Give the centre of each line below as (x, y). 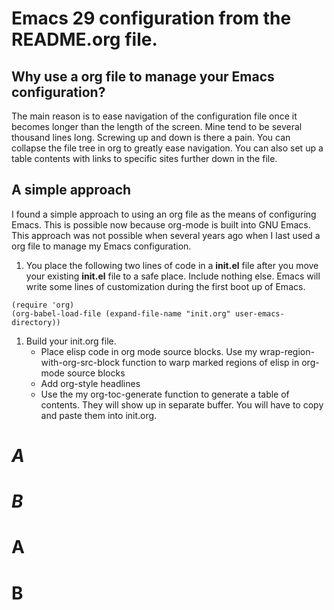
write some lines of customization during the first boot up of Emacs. (165, 286)
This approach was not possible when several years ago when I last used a (166, 235)
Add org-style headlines (90, 383)
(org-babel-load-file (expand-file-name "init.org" (121, 313)
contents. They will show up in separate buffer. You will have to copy (182, 404)
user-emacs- (259, 313)
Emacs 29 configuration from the (151, 18)
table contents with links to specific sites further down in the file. (144, 158)
